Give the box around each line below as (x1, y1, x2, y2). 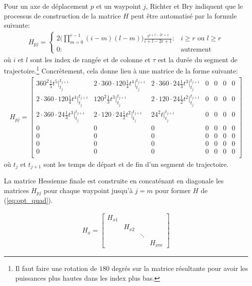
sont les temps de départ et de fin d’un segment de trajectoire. (43, 159, 229, 169)
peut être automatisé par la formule (131, 10, 237, 20)
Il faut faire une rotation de (15, 263, 97, 273)
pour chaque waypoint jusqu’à (44, 185, 133, 195)
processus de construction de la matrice (4, 10, 121, 20)
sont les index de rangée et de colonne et (30, 54, 151, 64)
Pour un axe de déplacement (4, 1, 89, 11)
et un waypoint (96, 1, 141, 11)
